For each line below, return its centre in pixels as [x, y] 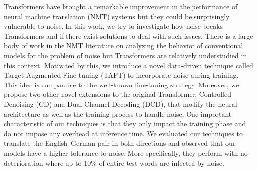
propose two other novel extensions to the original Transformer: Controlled [118, 94]
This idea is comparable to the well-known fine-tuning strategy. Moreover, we [122, 84]
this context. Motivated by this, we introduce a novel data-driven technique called [128, 65]
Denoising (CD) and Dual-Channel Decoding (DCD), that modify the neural [121, 104]
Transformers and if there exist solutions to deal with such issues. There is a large [128, 36]
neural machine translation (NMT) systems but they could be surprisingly [117, 16]
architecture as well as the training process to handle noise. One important [118, 114]
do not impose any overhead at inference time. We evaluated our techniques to [123, 133]
